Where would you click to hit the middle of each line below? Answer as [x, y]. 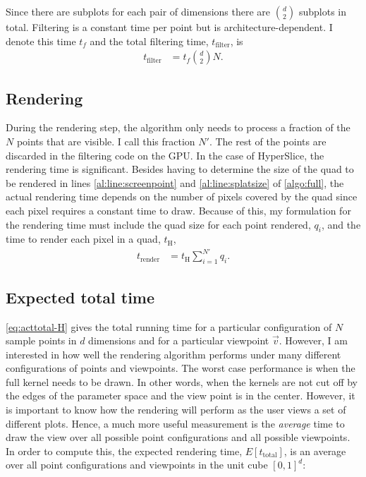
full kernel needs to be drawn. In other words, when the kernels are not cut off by [182, 381]
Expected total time [80, 297]
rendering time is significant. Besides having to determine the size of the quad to [180, 169]
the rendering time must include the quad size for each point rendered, [158, 224]
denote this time [41, 41]
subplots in [323, 11]
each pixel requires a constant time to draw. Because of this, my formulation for [178, 210]
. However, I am [313, 340]
